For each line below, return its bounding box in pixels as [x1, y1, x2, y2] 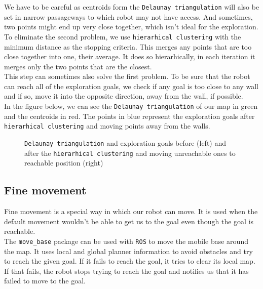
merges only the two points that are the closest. [4, 61, 152, 71]
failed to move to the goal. [4, 275, 86, 286]
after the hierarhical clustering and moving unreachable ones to [24, 147, 236, 158]
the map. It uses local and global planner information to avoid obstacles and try [4, 245, 253, 256]
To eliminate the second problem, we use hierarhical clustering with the [4, 31, 241, 42]
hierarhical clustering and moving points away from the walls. [4, 120, 210, 131]
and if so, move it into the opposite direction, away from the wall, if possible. [4, 91, 243, 101]
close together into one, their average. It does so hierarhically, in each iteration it [4, 51, 255, 62]
